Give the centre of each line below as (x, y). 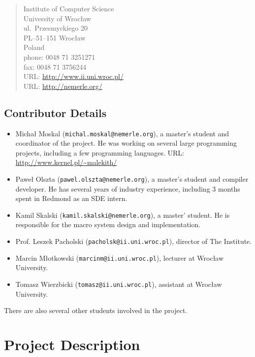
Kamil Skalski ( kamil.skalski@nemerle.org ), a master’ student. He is (123, 215)
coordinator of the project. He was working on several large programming (126, 143)
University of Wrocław (57, 18)
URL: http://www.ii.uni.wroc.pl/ (73, 76)
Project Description (72, 344)
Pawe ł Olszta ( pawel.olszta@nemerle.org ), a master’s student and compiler (132, 178)
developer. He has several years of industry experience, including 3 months (128, 188)
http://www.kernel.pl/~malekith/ (66, 162)
